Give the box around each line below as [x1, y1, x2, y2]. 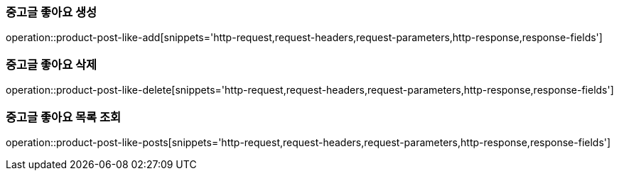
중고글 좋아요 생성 [6, 5, 97, 19]
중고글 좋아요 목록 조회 [6, 109, 122, 124]
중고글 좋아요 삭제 [6, 57, 97, 72]
